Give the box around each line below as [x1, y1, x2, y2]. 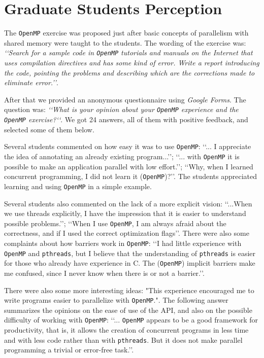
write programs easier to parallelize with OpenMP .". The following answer [4, 295, 228, 305]
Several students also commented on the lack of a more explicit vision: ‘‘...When [4, 198, 252, 208]
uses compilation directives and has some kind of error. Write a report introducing [4, 57, 259, 68]
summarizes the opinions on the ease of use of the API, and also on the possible [4, 304, 252, 315]
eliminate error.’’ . [4, 77, 58, 88]
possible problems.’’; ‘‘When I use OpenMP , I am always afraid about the [4, 218, 226, 228]
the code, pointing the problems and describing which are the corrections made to [4, 67, 255, 78]
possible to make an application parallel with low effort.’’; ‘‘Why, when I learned [4, 161, 253, 171]
